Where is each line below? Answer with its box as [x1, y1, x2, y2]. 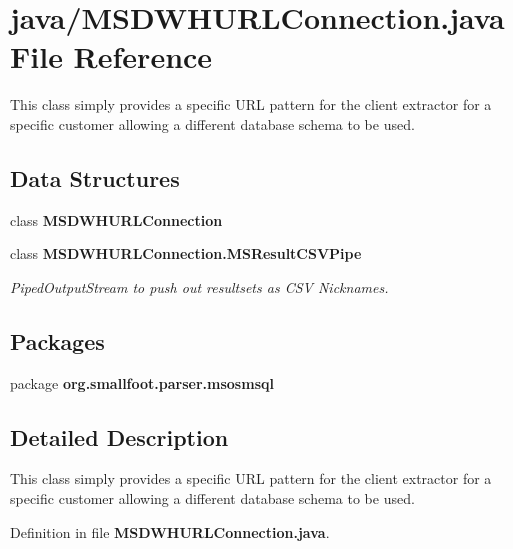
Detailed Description [10, 421, 229, 452]
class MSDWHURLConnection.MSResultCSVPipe [10, 243, 362, 264]
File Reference [10, 36, 213, 77]
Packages [10, 325, 105, 356]
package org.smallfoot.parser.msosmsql [10, 372, 274, 393]
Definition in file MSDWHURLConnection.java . [10, 521, 330, 542]
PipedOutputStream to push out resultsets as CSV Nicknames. [10, 276, 389, 297]
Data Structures [10, 162, 180, 193]
